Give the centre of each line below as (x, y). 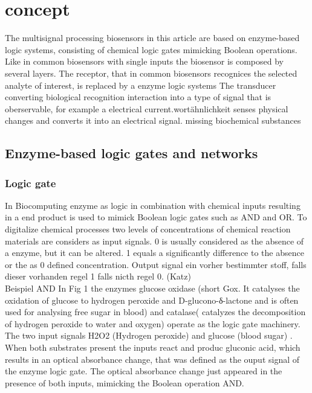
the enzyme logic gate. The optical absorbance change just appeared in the (144, 371)
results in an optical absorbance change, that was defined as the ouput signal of (152, 359)
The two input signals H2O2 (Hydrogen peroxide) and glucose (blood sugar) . (149, 335)
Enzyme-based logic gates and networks (132, 153)
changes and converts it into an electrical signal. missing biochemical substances (153, 120)
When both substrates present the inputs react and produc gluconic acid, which (153, 347)
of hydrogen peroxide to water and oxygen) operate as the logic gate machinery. (153, 323)
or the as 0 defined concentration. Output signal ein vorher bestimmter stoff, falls (156, 264)
